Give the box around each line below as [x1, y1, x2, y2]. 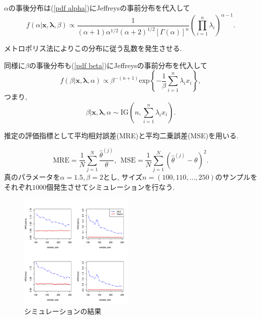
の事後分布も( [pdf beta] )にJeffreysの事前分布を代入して [29, 60, 208, 70]
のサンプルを [215, 171, 257, 182]
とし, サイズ [103, 171, 143, 182]
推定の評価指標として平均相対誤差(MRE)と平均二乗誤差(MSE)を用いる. [4, 130, 239, 140]
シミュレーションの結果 [24, 305, 102, 316]
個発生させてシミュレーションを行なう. [46, 181, 175, 192]
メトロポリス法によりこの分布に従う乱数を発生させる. [4, 43, 182, 54]
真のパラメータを [4, 171, 60, 182]
